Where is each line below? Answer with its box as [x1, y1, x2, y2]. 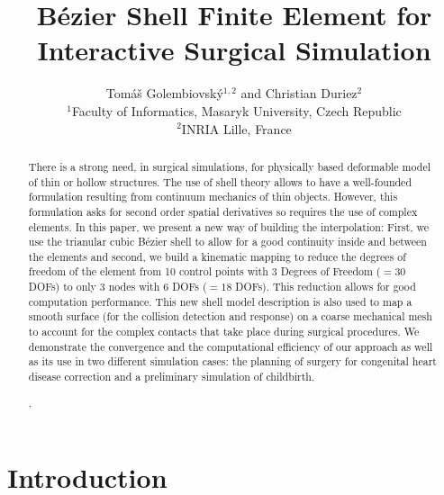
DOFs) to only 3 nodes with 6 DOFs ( [28, 279, 207, 294]
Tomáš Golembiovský [105, 84, 223, 103]
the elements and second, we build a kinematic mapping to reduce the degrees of [28, 248, 406, 264]
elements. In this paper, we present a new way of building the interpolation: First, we [28, 219, 429, 234]
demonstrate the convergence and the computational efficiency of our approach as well [28, 338, 433, 354]
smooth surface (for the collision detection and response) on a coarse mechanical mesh [28, 309, 432, 324]
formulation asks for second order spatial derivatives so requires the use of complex [28, 203, 418, 219]
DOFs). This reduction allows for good [235, 279, 416, 294]
